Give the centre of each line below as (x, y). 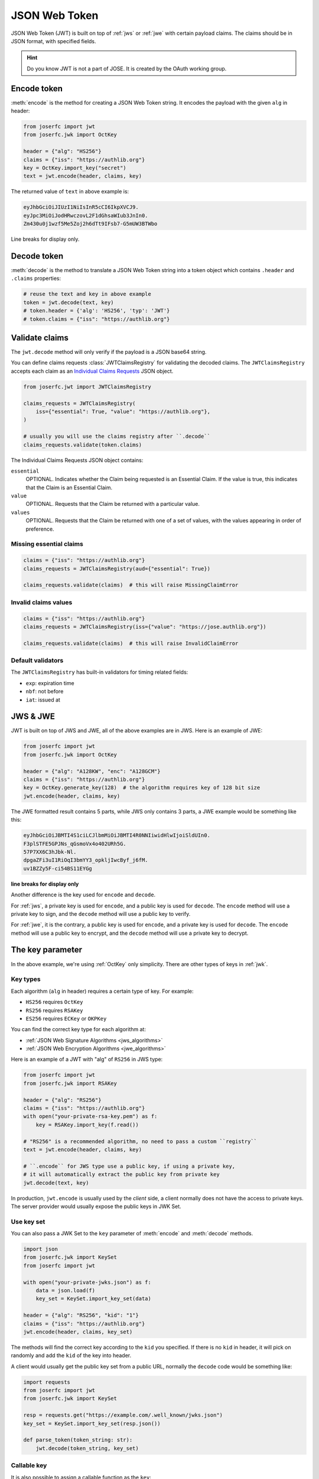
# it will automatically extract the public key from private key (121, 1175)
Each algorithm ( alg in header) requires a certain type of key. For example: (102, 991)
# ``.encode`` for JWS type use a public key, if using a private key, (129, 1166)
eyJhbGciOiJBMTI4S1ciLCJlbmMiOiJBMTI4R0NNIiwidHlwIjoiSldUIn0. (117, 835)
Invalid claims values (42, 602)
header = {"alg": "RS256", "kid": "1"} (81, 1315)
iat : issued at (43, 700)
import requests (47, 1382)
